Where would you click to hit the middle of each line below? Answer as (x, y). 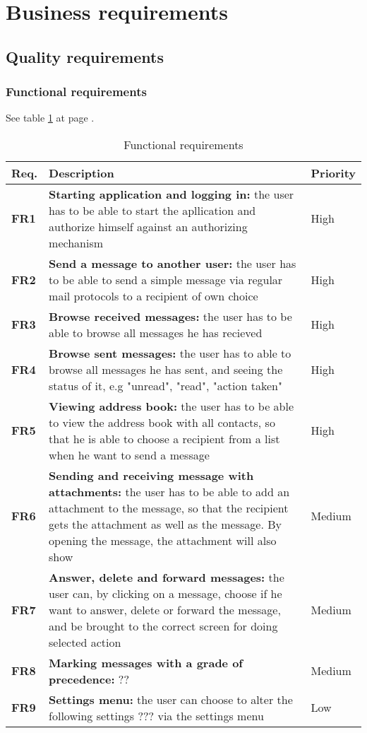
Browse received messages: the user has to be (170, 316)
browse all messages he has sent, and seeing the (166, 369)
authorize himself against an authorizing (148, 226)
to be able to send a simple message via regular (166, 279)
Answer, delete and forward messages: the (167, 577)
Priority (333, 172)
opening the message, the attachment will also (163, 540)
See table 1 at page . (50, 118)
